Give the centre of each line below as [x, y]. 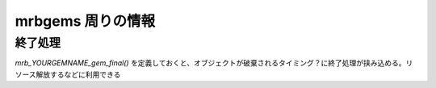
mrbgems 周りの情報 [85, 21]
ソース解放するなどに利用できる [68, 74]
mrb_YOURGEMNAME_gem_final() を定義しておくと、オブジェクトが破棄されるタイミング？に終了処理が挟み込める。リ [214, 63]
